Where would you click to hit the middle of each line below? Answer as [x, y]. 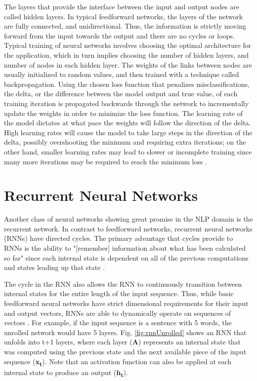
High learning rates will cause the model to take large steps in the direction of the [128, 132]
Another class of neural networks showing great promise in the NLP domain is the [128, 219]
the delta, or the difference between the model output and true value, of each [121, 94]
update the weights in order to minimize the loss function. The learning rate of [123, 113]
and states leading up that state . [55, 267]
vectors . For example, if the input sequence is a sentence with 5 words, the [118, 323]
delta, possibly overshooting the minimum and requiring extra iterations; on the [125, 142]
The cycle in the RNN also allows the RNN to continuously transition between [123, 284]
